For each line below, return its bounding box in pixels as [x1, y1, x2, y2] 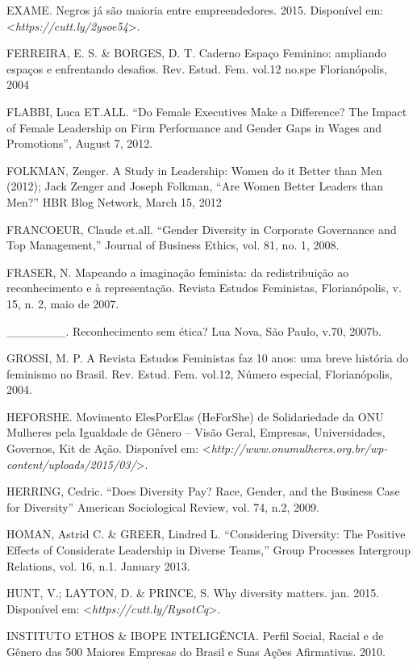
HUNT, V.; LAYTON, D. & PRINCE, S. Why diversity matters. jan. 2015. [6, 584, 380, 601]
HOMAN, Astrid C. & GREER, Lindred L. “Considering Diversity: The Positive [6, 525, 406, 542]
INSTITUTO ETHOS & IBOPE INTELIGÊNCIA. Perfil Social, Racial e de [6, 627, 384, 644]
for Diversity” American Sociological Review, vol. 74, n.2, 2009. [6, 498, 319, 515]
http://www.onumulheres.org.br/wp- [211, 440, 388, 457]
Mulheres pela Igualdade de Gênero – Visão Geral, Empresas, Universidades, [6, 424, 386, 441]
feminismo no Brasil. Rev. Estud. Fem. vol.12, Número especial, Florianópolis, [6, 365, 393, 382]
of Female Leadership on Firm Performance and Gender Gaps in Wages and [6, 119, 382, 136]
